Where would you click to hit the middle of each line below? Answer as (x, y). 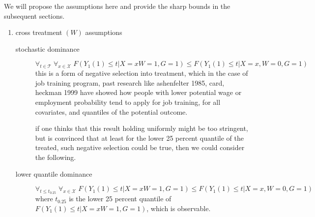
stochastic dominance (47, 48)
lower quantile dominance (54, 173)
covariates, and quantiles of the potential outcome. (111, 111)
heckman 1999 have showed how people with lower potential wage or (138, 92)
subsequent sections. (34, 15)
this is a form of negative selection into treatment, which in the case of (142, 73)
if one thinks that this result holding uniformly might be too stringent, (142, 128)
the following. (56, 157)
